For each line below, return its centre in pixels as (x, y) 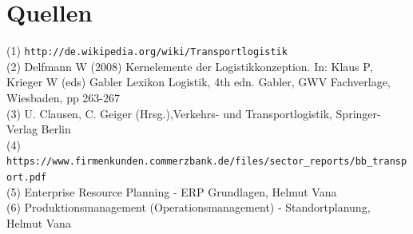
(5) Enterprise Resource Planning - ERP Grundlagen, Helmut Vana (172, 191)
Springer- (358, 113)
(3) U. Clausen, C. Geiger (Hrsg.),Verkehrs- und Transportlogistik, (169, 113)
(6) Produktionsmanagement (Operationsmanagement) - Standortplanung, (189, 207)
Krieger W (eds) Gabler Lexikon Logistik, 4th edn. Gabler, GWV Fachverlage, (199, 82)
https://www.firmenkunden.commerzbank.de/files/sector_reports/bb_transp (207, 162)
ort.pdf (27, 177)
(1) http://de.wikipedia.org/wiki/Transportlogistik (147, 51)
